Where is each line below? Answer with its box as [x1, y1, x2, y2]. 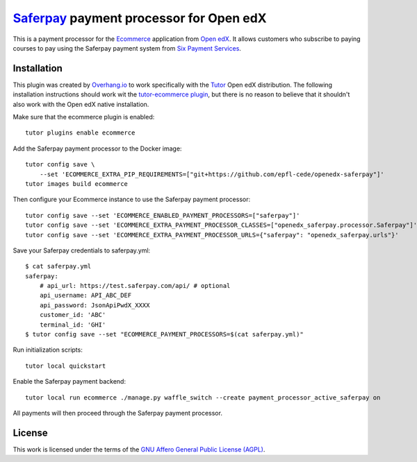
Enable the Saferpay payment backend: [13, 377, 126, 386]
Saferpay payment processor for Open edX [13, 10, 267, 26]
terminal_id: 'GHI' [39, 320, 106, 329]
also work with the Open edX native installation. [13, 100, 149, 108]
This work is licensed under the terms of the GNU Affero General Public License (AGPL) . [13, 445, 265, 454]
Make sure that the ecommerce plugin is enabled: [13, 113, 155, 121]
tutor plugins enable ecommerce [25, 129, 136, 137]
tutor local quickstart [25, 361, 106, 370]
